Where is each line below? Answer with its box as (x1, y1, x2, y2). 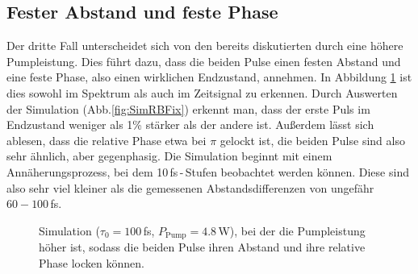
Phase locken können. (39, 254, 144, 271)
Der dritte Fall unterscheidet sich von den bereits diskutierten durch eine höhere (6, 37, 403, 54)
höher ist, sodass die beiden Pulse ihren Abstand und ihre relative (39, 239, 366, 255)
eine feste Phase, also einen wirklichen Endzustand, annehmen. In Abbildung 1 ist (6, 68, 412, 85)
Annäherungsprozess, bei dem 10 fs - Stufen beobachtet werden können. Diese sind (6, 163, 409, 180)
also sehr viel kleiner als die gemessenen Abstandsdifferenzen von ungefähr (6, 179, 374, 196)
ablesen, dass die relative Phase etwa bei (6, 131, 207, 148)
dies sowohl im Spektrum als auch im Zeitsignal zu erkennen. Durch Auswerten (6, 84, 398, 101)
